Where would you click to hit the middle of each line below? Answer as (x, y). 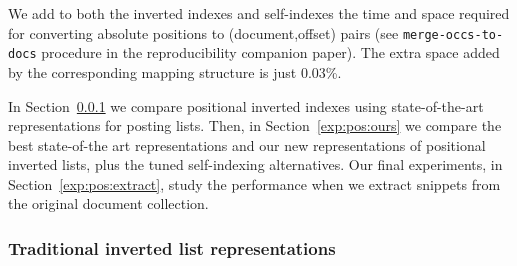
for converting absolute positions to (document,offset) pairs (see (203, 32)
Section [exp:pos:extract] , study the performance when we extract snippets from (254, 183)
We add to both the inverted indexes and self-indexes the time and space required (259, 13)
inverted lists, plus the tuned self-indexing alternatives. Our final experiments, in (255, 164)
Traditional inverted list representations (172, 247)
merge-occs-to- (453, 34)
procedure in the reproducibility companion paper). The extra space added (270, 52)
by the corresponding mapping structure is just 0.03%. (175, 71)
